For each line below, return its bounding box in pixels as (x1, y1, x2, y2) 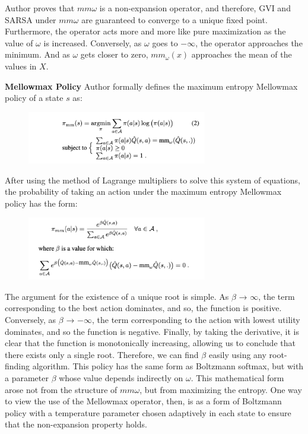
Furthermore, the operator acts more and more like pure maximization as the (5, 25, 286, 37)
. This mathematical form (190, 371, 284, 384)
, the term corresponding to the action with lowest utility (91, 313, 300, 325)
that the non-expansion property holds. (5, 418, 147, 430)
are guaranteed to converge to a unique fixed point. (81, 13, 268, 26)
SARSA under (5, 13, 56, 26)
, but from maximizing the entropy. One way (139, 383, 302, 395)
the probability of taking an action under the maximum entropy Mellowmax (5, 185, 282, 198)
